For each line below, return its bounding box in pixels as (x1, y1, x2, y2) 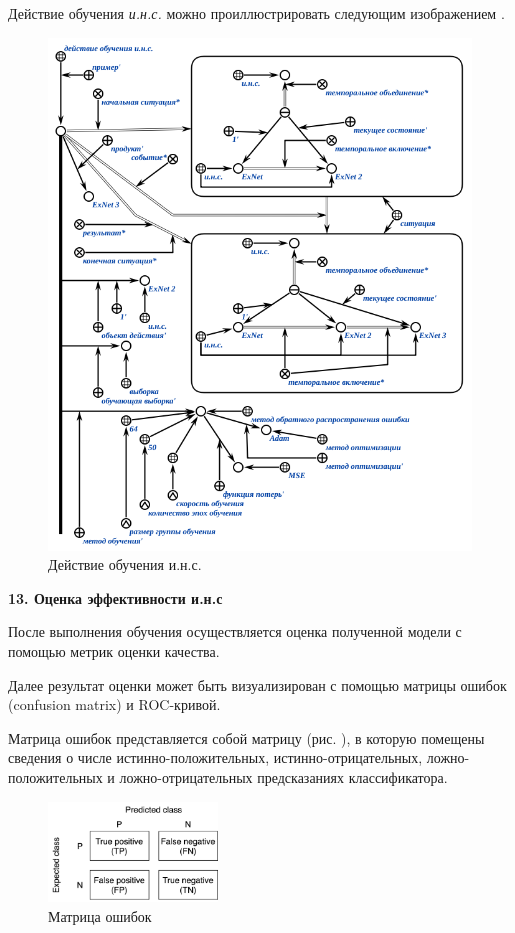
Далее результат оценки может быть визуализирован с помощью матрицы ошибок (8, 674, 507, 695)
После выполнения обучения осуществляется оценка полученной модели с (8, 621, 462, 642)
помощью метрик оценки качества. (8, 641, 220, 661)
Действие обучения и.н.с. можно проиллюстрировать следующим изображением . (8, 3, 505, 23)
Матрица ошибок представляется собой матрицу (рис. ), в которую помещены (8, 727, 485, 748)
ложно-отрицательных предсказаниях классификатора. (119, 766, 448, 787)
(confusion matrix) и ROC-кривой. (8, 694, 221, 715)
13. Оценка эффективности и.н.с (8, 587, 223, 608)
